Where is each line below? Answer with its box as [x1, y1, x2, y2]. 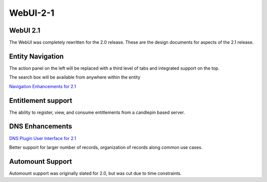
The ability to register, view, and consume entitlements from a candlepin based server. [9, 109, 185, 115]
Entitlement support [9, 96, 73, 105]
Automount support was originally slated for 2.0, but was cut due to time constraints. [9, 170, 182, 176]
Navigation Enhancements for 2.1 [9, 83, 76, 89]
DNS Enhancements [9, 122, 72, 131]
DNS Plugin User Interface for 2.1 [9, 135, 77, 141]
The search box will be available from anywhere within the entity [9, 74, 140, 80]
